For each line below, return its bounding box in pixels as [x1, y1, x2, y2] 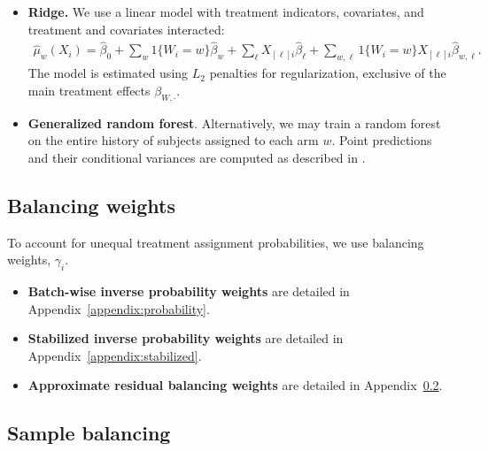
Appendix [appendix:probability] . [27, 299, 210, 317]
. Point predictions [331, 131, 432, 149]
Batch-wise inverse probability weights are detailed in [27, 282, 350, 300]
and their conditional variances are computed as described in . [27, 148, 366, 166]
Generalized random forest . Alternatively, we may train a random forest [27, 113, 441, 132]
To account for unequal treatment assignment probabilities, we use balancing [7, 233, 424, 251]
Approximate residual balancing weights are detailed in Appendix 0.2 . [27, 376, 443, 394]
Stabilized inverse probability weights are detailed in [27, 329, 344, 348]
